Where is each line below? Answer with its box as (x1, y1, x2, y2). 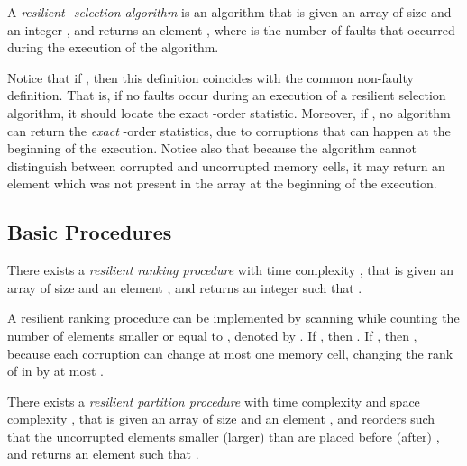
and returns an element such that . (7, 444, 199, 463)
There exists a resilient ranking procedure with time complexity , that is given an (7, 260, 454, 279)
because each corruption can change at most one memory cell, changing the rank (7, 343, 453, 362)
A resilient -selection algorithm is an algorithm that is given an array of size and (7, 3, 452, 21)
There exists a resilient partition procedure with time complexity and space (7, 391, 420, 410)
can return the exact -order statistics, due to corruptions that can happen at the (7, 121, 451, 140)
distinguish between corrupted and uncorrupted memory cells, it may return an (7, 156, 445, 175)
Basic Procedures (7, 218, 172, 246)
